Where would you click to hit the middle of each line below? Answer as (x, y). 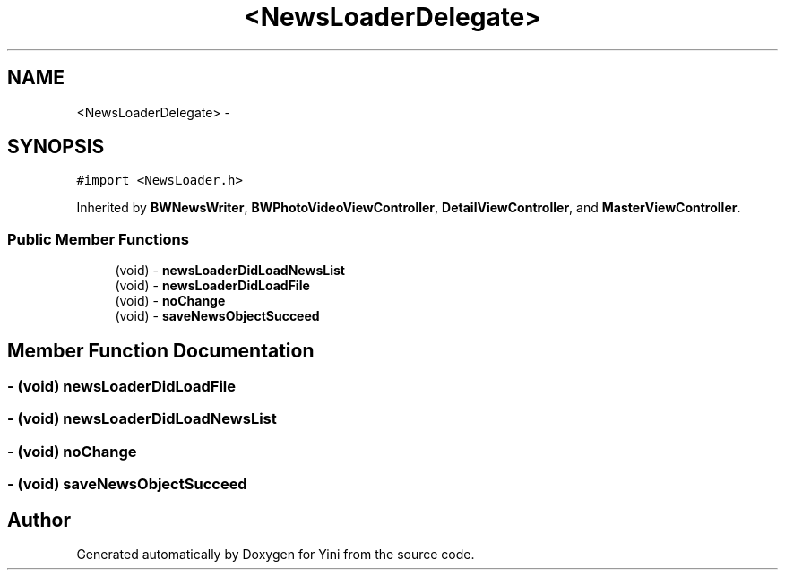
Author (39, 520)
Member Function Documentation (161, 350)
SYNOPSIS (56, 147)
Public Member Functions (98, 239)
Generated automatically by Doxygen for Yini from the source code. (276, 554)
